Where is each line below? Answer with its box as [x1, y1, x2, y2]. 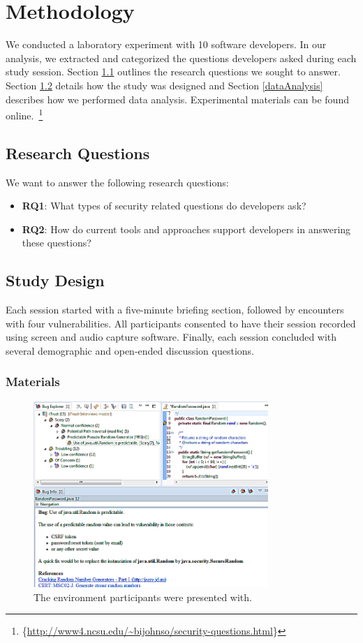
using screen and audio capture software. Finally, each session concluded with [6, 330, 337, 344]
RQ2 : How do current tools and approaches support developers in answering [22, 221, 351, 236]
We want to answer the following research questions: [6, 175, 229, 189]
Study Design [6, 269, 105, 291]
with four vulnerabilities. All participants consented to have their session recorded [6, 316, 356, 330]
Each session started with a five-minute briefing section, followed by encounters [6, 302, 344, 317]
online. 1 [6, 106, 43, 122]
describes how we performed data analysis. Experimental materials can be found [6, 91, 349, 106]
